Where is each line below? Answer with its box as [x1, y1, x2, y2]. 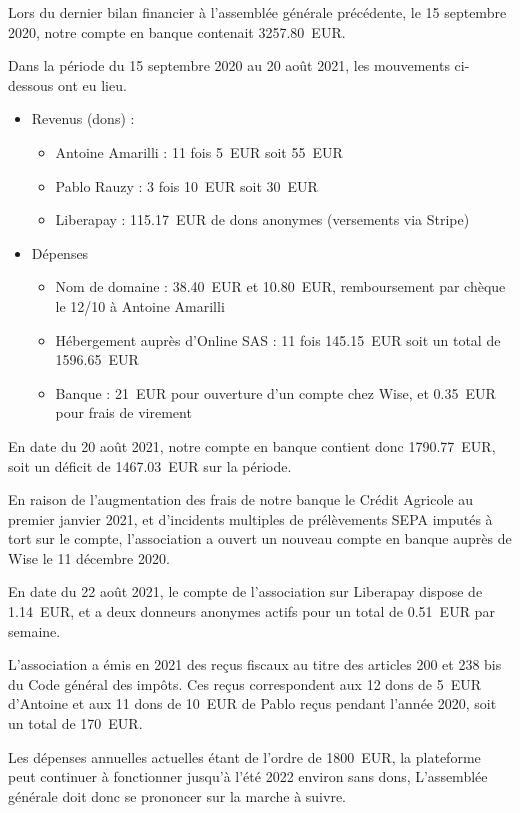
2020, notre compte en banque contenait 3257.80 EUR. [8, 21, 346, 42]
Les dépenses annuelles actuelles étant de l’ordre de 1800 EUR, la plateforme [8, 746, 481, 767]
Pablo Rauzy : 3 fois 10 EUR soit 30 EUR [55, 175, 318, 196]
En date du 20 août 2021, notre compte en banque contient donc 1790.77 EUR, [8, 435, 496, 456]
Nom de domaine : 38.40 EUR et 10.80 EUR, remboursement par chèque [55, 276, 506, 297]
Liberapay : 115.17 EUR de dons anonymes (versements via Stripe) [55, 209, 470, 230]
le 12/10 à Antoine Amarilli [55, 295, 225, 316]
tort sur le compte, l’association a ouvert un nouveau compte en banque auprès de [8, 528, 512, 549]
